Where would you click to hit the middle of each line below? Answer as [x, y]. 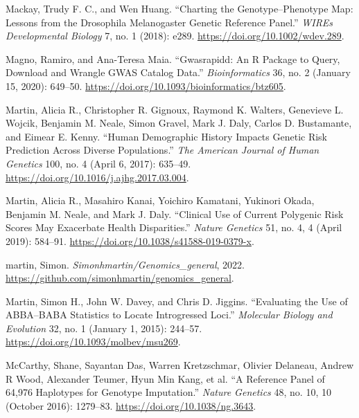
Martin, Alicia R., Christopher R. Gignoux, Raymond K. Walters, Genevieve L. [175, 109]
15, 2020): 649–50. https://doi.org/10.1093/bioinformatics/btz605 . [146, 85]
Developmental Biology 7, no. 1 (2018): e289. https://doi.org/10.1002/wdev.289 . [175, 36]
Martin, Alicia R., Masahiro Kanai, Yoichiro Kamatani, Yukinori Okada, [160, 200]
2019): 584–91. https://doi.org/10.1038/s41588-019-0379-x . [130, 240]
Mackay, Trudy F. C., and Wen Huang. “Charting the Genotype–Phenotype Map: [179, 8]
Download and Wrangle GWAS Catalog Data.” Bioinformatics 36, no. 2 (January [178, 72]
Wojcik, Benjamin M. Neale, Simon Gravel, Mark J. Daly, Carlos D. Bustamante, [179, 123]
